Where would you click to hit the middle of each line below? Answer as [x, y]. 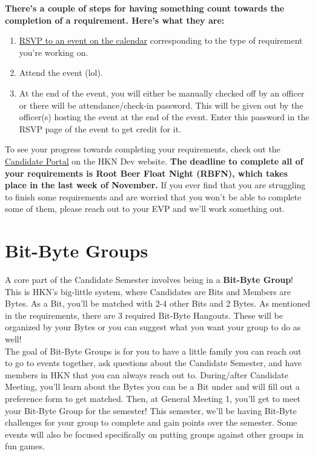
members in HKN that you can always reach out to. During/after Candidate [147, 374]
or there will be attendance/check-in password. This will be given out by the [161, 105]
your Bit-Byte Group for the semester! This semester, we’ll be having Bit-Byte [151, 410]
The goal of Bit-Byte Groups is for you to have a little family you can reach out [153, 351]
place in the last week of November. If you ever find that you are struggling [155, 185]
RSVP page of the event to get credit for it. [100, 128]
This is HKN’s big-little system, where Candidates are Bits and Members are [148, 291]
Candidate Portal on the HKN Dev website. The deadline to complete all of [154, 161]
